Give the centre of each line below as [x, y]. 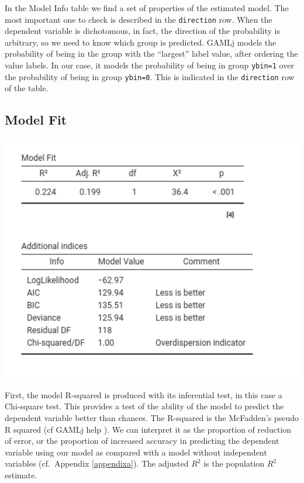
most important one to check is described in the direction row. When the [139, 19]
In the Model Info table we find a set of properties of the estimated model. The [147, 8]
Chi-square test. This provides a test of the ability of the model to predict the [144, 406]
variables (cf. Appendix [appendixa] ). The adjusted [97, 463]
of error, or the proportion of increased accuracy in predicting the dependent [142, 441]
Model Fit [36, 120]
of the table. [27, 88]
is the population [234, 463]
